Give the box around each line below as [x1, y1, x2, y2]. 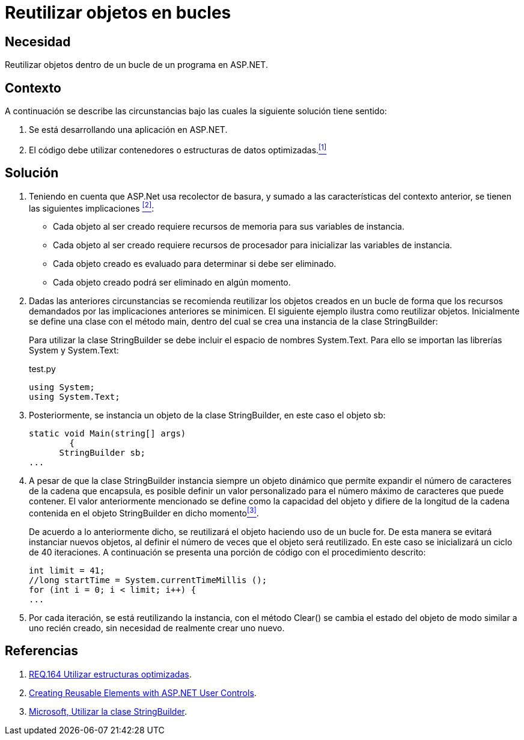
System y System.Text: [29, 345, 119, 356]
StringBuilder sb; [59, 448, 145, 458]
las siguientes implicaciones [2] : [29, 201, 154, 213]
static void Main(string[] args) [29, 429, 186, 439]
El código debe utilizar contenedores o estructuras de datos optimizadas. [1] [29, 143, 327, 155]
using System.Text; [29, 392, 120, 402]
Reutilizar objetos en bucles [5, 2, 231, 23]
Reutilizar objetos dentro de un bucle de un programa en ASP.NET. [5, 60, 268, 70]
